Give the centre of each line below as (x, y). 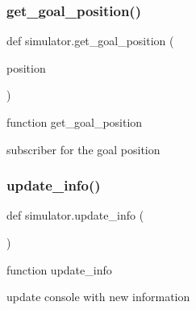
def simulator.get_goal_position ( (90, 41)
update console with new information (98, 297)
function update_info (59, 269)
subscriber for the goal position (83, 149)
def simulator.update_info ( (75, 215)
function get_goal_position (75, 122)
